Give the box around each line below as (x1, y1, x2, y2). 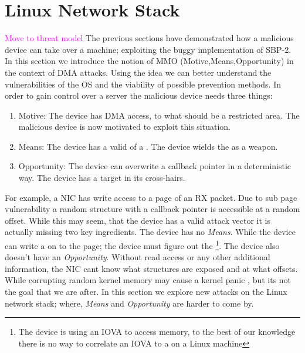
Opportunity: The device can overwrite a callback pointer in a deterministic (18, 160, 292, 172)
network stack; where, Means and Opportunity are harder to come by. (5, 297, 254, 309)
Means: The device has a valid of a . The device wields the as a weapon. (18, 140, 278, 152)
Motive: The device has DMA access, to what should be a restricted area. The (18, 109, 300, 121)
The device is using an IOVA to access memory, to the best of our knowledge (18, 325, 296, 338)
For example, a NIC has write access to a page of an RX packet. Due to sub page (5, 191, 297, 203)
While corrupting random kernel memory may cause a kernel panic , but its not (5, 274, 292, 286)
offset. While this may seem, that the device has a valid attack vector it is (5, 214, 271, 226)
